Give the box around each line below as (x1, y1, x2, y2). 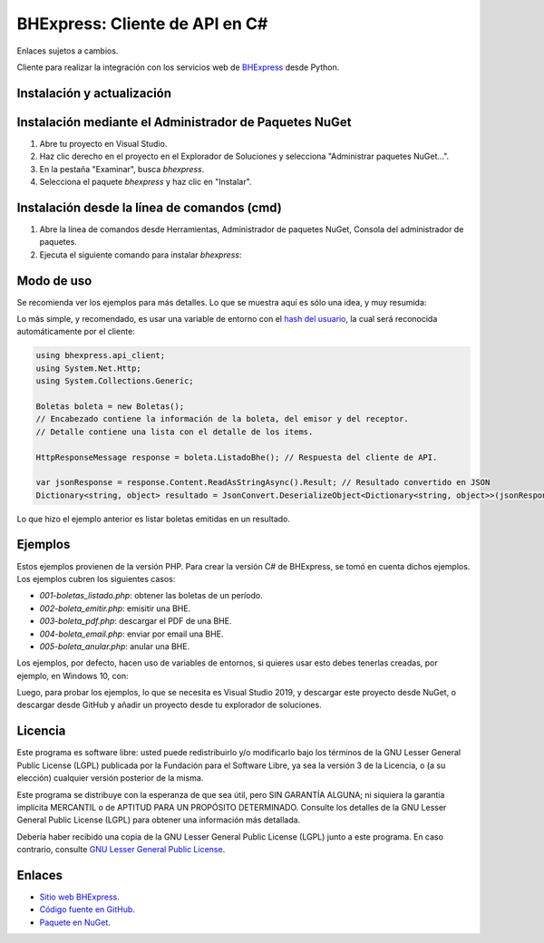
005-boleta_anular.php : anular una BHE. (39, 640, 190, 652)
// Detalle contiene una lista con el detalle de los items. (35, 426, 314, 437)
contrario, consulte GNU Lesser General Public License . (16, 844, 226, 855)
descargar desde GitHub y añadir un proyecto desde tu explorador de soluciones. (16, 699, 322, 711)
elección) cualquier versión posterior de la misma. (16, 773, 204, 783)
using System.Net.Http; (35, 363, 142, 374)
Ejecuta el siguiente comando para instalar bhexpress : (39, 249, 242, 260)
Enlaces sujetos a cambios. (16, 45, 119, 56)
